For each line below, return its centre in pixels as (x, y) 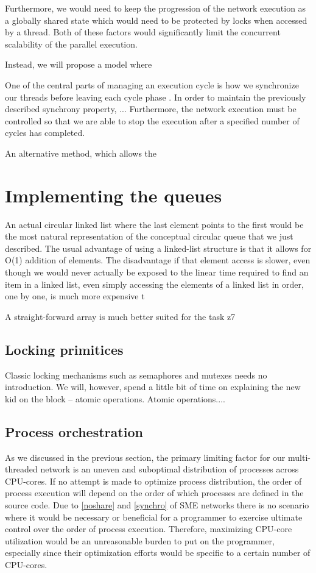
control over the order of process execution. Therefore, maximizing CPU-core (149, 529)
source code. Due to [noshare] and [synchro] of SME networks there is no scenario (157, 504)
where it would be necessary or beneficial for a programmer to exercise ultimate (154, 517)
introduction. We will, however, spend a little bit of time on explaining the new (153, 387)
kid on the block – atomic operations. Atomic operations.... (115, 398)
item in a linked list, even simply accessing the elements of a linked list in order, (154, 284)
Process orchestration (74, 431)
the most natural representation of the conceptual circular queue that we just (149, 236)
